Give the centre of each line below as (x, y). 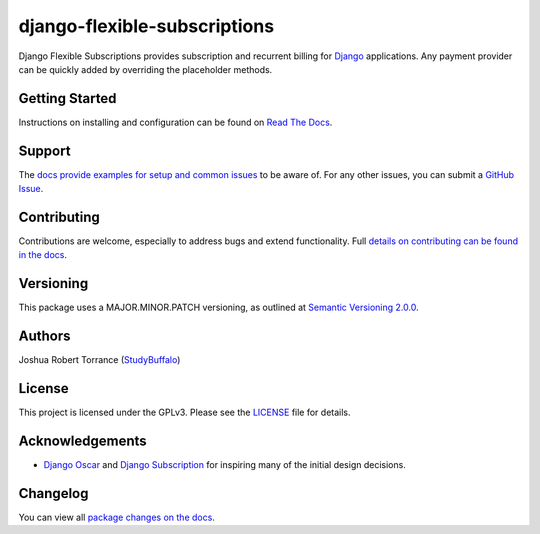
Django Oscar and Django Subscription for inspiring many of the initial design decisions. (225, 465)
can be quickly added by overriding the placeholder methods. (145, 69)
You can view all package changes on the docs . (116, 517)
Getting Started (67, 98)
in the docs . (42, 255)
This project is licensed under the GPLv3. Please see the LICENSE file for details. (184, 412)
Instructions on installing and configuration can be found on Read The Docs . (175, 122)
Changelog (53, 493)
